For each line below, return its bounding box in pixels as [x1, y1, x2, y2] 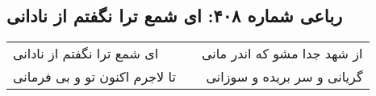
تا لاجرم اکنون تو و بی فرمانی [13, 67, 176, 86]
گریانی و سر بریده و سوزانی [206, 67, 363, 86]
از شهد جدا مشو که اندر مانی [201, 44, 363, 63]
